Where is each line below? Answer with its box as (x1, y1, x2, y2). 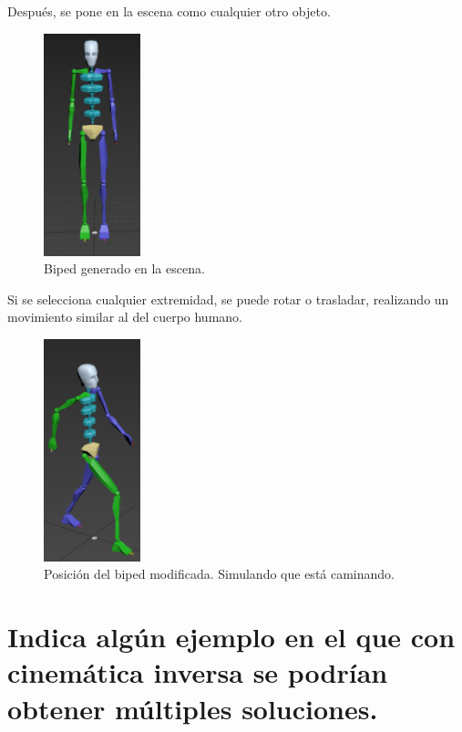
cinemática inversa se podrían (7, 654, 388, 691)
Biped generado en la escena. (44, 259, 205, 278)
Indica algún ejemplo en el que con (7, 618, 456, 655)
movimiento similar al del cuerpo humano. (7, 307, 242, 326)
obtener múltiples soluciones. (7, 689, 378, 727)
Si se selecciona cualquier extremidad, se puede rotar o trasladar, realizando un (7, 289, 449, 308)
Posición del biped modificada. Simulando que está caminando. (44, 564, 395, 583)
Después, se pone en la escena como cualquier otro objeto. (7, 2, 331, 20)
